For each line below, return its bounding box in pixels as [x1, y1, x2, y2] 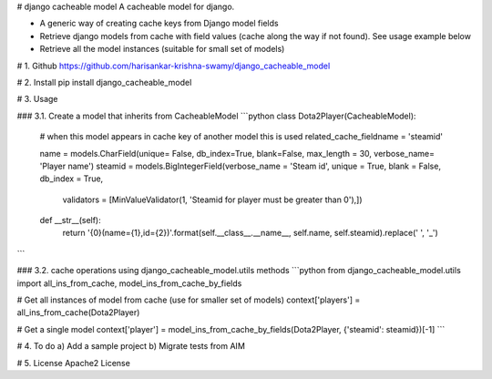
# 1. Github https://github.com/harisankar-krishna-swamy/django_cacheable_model [16, 60, 331, 71]
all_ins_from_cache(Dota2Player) [16, 307, 140, 318]
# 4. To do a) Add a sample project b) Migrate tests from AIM [16, 341, 246, 352]
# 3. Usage [16, 94, 58, 105]
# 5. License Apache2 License [16, 357, 131, 368]
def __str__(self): [39, 215, 102, 226]
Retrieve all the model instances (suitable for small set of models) [39, 44, 285, 55]
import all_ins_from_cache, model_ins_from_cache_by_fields [16, 278, 242, 289]
